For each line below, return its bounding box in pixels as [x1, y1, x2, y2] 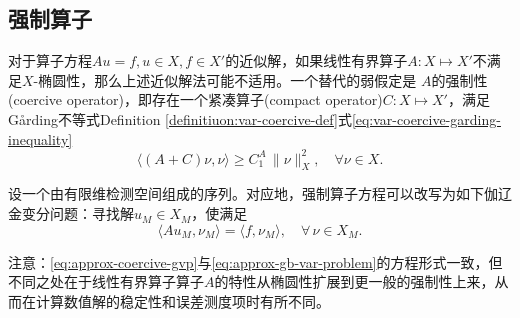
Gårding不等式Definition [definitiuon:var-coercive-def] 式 [8, 108, 352, 129]
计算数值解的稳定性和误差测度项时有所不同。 [35, 290, 330, 311]
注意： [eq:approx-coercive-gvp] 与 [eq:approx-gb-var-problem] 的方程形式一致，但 [8, 251, 503, 272]
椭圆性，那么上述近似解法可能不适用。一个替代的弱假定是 [38, 69, 417, 90]
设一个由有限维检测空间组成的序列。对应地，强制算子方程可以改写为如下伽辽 [8, 183, 512, 204]
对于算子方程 [8, 50, 92, 71]
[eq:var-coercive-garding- [351, 108, 501, 129]
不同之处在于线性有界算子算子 [8, 271, 204, 292]
